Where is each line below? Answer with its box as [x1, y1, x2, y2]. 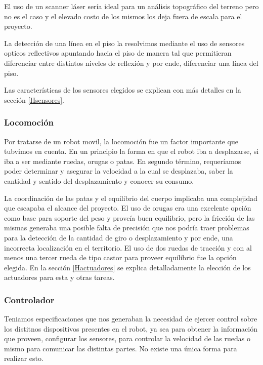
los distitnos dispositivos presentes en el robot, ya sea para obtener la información [4, 323, 257, 334]
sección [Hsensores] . [4, 94, 64, 105]
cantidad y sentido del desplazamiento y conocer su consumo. [4, 175, 194, 186]
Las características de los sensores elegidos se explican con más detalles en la [4, 85, 241, 95]
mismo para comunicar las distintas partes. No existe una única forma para [4, 343, 237, 353]
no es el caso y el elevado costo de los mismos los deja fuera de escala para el [4, 11, 242, 21]
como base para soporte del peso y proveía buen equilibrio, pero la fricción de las [4, 212, 255, 223]
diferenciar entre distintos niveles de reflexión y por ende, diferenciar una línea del [4, 57, 258, 68]
